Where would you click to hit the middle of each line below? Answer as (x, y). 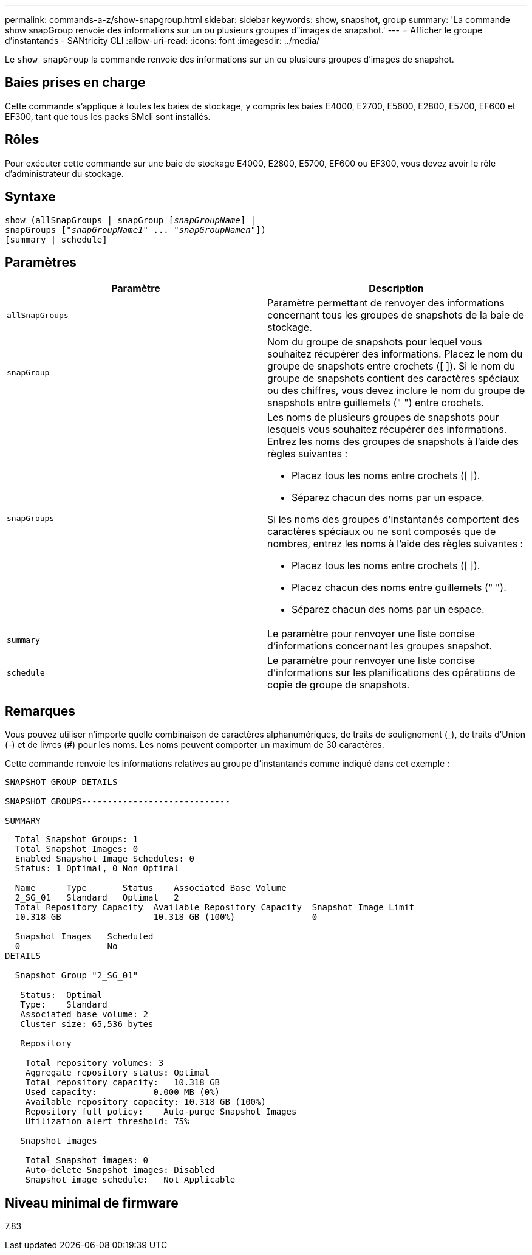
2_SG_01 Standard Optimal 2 (97, 898)
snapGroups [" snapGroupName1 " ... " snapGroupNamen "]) (135, 230)
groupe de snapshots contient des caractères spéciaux (393, 379)
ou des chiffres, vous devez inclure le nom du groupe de (396, 391)
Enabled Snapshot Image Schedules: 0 (104, 859)
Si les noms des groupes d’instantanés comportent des (393, 520)
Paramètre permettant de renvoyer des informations (386, 303)
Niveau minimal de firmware (92, 1203)
